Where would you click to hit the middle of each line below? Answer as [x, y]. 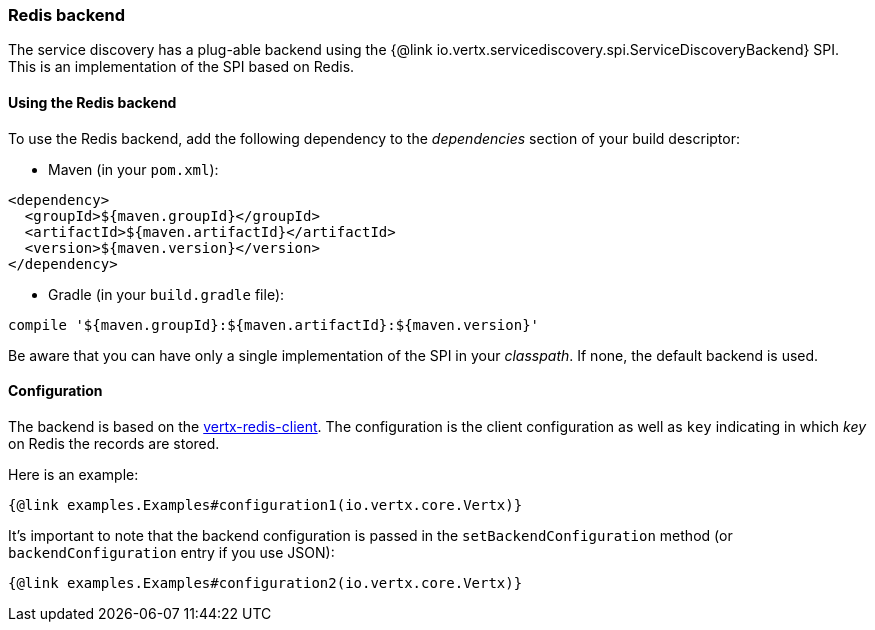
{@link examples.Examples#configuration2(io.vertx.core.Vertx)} [265, 582]
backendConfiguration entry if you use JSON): [171, 552]
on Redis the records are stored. [114, 443]
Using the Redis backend [92, 102]
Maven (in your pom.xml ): [133, 169]
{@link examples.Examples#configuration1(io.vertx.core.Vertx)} [265, 504]
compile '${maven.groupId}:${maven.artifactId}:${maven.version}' [274, 324]
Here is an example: [73, 474]
